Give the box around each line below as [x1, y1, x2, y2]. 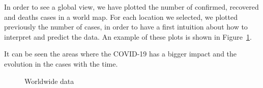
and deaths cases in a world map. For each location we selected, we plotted [4, 11, 238, 22]
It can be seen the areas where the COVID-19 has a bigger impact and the [4, 48, 237, 59]
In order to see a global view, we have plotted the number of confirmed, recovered [4, 2, 259, 12]
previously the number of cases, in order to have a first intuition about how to [4, 21, 248, 32]
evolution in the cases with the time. [4, 58, 118, 69]
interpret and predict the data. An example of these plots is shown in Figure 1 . [4, 31, 252, 42]
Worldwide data [24, 75, 74, 86]
